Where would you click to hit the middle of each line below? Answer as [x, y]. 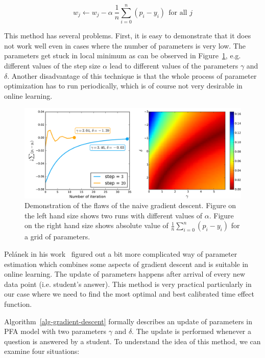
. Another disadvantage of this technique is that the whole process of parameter [132, 75]
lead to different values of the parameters [174, 65]
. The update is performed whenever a [192, 331]
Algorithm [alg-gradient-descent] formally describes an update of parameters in [128, 321]
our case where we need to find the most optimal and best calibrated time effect [129, 294]
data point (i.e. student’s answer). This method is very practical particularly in [128, 284]
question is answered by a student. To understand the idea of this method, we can [132, 341]
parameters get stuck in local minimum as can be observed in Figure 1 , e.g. [123, 55]
